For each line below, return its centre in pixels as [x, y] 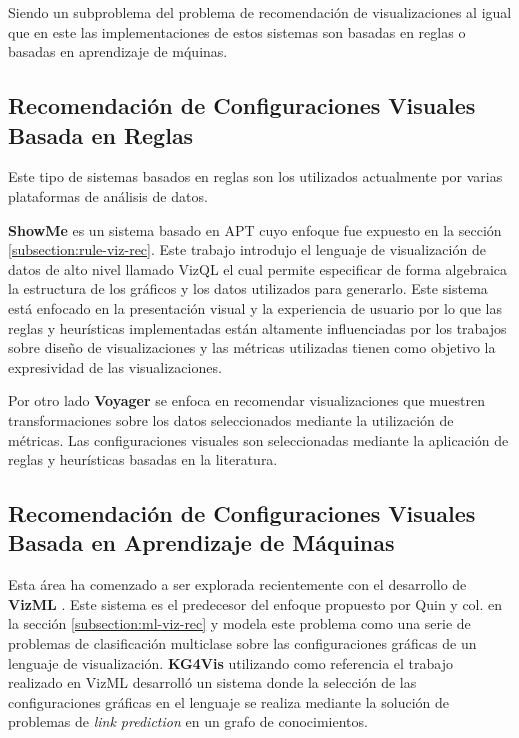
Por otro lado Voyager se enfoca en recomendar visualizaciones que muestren [247, 400]
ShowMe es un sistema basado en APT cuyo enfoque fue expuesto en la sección [255, 229]
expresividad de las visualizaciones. [115, 366]
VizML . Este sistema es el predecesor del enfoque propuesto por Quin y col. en [255, 603]
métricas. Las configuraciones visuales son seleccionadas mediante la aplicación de [258, 439]
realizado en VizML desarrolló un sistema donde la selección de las [212, 682]
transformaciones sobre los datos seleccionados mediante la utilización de [231, 419]
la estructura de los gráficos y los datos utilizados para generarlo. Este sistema [248, 288]
